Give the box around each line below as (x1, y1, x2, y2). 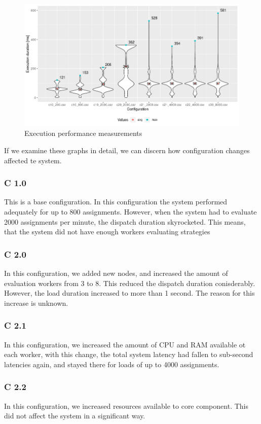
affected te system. (4, 155, 62, 165)
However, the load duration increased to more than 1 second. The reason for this (4, 288, 255, 298)
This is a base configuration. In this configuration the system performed (4, 196, 228, 207)
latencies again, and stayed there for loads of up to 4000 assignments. (4, 359, 219, 369)
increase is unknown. (4, 297, 68, 308)
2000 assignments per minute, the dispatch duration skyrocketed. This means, (4, 216, 246, 227)
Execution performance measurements (24, 128, 142, 138)
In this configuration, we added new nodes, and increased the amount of (4, 267, 228, 278)
